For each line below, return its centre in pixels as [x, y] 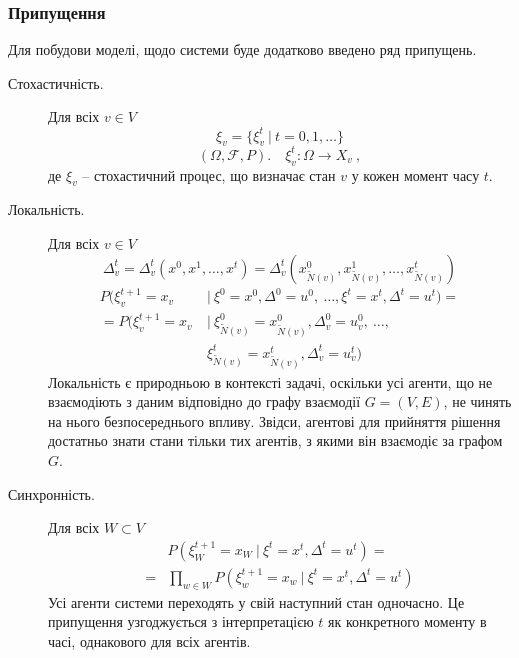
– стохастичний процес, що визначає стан [209, 174]
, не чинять [477, 401]
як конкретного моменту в [407, 621]
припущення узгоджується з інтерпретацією [181, 621]
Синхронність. [51, 493]
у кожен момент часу [415, 174]
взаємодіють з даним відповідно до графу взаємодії [204, 401]
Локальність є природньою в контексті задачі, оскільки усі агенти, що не [270, 381]
